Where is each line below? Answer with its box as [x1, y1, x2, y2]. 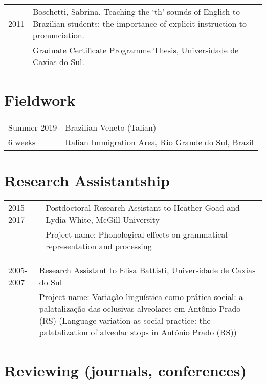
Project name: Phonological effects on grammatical [46, 228, 228, 241]
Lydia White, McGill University [46, 214, 160, 226]
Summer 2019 [8, 121, 57, 134]
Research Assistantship [4, 170, 170, 191]
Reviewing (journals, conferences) [4, 360, 247, 381]
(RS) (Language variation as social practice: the [39, 314, 211, 327]
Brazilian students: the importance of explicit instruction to [33, 17, 247, 29]
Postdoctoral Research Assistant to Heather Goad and [46, 202, 240, 214]
